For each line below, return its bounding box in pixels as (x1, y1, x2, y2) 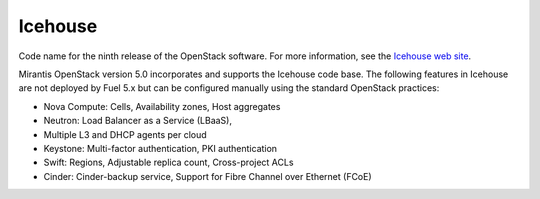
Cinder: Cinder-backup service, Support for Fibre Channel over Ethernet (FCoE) (43, 170, 372, 182)
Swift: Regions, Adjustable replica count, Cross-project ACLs (43, 156, 294, 169)
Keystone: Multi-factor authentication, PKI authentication (43, 142, 278, 154)
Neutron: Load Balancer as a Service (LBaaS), (43, 115, 232, 127)
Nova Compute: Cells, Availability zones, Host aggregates (43, 100, 281, 112)
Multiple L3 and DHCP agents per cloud (43, 128, 207, 140)
